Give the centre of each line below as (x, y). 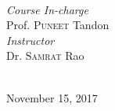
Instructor (31, 40)
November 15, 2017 (52, 97)
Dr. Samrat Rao (45, 55)
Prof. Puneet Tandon (58, 25)
